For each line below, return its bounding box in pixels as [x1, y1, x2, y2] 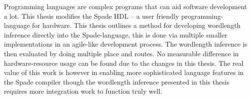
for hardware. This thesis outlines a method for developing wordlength [32, 20, 241, 30]
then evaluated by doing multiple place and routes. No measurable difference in [4, 48, 239, 58]
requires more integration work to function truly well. [4, 86, 162, 96]
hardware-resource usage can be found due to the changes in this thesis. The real [4, 58, 244, 68]
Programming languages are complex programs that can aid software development [4, 1, 247, 11]
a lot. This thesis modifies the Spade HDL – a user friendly [4, 11, 179, 21]
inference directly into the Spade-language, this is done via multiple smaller [4, 29, 227, 39]
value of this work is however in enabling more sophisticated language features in [4, 67, 244, 77]
